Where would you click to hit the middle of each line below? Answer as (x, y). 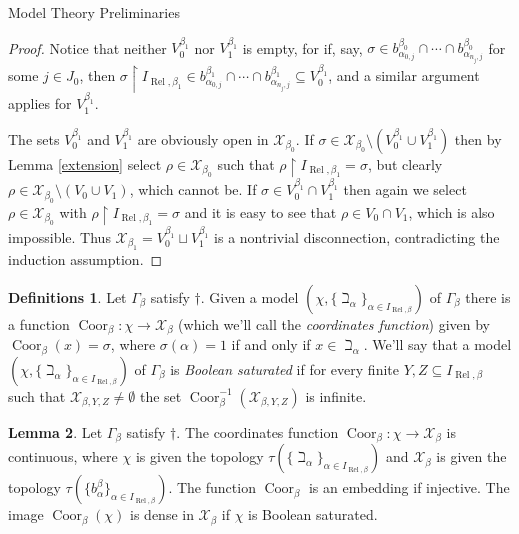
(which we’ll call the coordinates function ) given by (334, 324)
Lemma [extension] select (85, 163)
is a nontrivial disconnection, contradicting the (357, 237)
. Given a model (249, 297)
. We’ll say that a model (437, 344)
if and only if (271, 344)
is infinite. (336, 395)
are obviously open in (203, 138)
